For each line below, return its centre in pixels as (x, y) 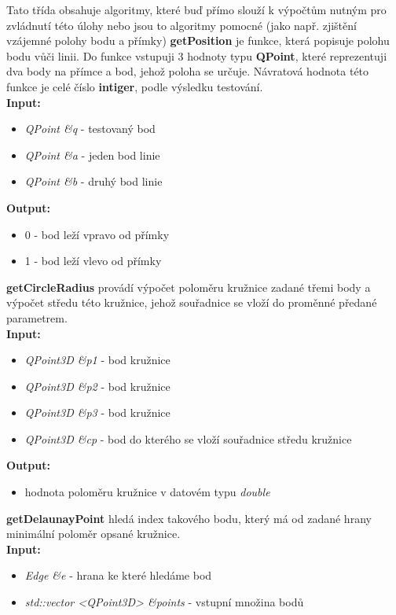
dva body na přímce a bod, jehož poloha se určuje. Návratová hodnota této (188, 71)
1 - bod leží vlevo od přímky (93, 261)
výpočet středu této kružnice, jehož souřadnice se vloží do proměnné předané (192, 302)
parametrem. (37, 317)
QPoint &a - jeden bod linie (92, 155)
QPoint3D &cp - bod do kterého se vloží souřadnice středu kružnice (188, 438)
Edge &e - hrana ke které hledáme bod (118, 575)
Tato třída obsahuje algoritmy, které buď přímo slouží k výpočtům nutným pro (196, 9)
